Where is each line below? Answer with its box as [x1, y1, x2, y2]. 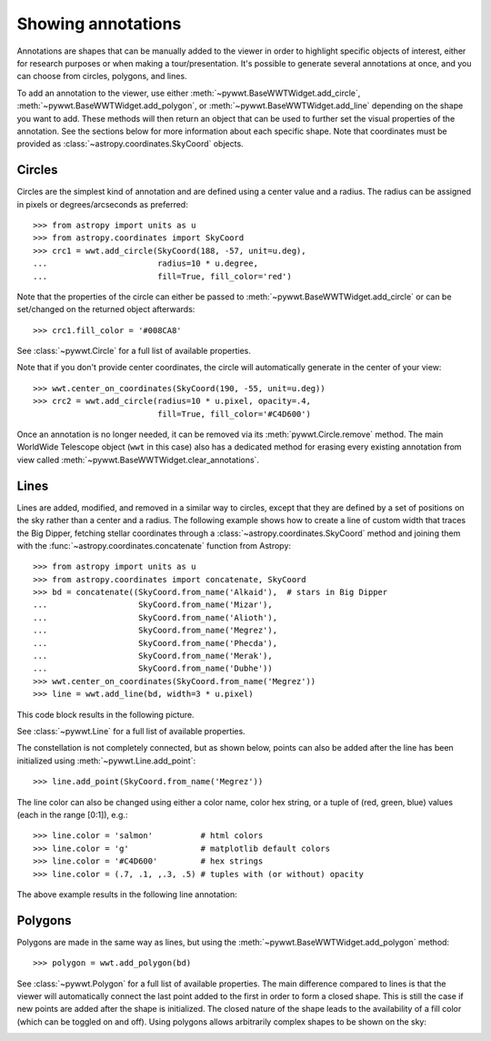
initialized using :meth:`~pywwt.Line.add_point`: [16, 755, 195, 766]
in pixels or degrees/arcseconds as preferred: [16, 198, 188, 209]
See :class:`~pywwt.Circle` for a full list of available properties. [16, 346, 252, 357]
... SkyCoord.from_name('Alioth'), [33, 612, 277, 622]
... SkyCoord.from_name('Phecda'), [33, 638, 277, 648]
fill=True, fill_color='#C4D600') [157, 409, 311, 419]
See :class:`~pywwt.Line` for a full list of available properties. [16, 725, 245, 736]
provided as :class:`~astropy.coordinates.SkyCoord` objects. [16, 138, 245, 149]
